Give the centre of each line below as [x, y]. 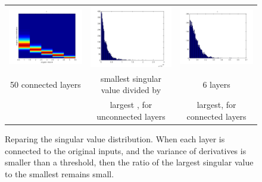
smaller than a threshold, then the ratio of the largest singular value [129, 162]
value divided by [131, 90]
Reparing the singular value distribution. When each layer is [115, 139]
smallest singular [131, 78]
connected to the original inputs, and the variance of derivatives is [126, 150]
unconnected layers [131, 116]
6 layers [216, 84]
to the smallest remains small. [60, 173]
